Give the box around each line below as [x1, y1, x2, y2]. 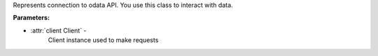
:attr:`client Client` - [30, 26, 87, 35]
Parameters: [13, 14, 50, 22]
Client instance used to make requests [48, 36, 159, 44]
